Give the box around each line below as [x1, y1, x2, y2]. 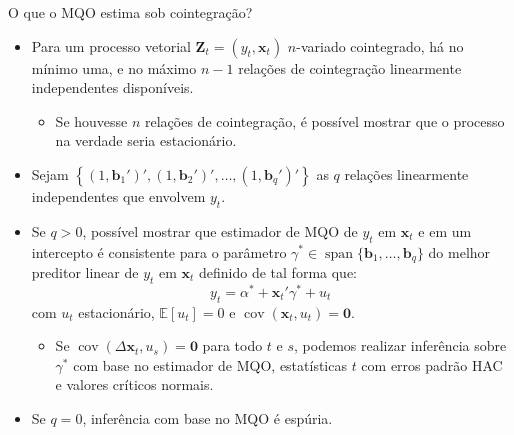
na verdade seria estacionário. [55, 130, 237, 151]
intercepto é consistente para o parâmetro [31, 241, 287, 262]
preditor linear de [31, 262, 139, 283]
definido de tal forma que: [199, 262, 357, 283]
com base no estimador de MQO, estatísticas [73, 354, 347, 375]
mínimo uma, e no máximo [31, 57, 197, 78]
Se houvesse [55, 110, 128, 131]
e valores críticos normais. [55, 374, 214, 395]
